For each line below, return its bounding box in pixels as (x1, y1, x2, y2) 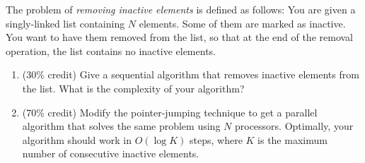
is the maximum (257, 132, 328, 147)
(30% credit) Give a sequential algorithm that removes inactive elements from (22, 67, 359, 82)
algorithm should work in (22, 132, 132, 147)
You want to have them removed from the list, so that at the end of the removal (6, 30, 353, 44)
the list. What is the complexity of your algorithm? (22, 80, 245, 95)
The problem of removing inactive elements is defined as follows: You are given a (6, 2, 356, 16)
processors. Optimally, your (234, 119, 354, 133)
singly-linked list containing (6, 16, 125, 30)
